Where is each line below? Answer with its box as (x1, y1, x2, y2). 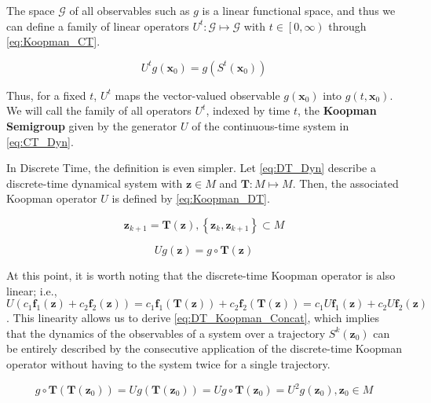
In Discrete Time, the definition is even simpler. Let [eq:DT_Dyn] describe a (6, 159, 376, 176)
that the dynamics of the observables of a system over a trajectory (6, 324, 326, 341)
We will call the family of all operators (6, 102, 192, 119)
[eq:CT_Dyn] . (6, 133, 74, 149)
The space (6, 2, 55, 18)
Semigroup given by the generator (6, 117, 177, 134)
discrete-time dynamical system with (6, 174, 183, 191)
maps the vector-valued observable (115, 86, 280, 103)
